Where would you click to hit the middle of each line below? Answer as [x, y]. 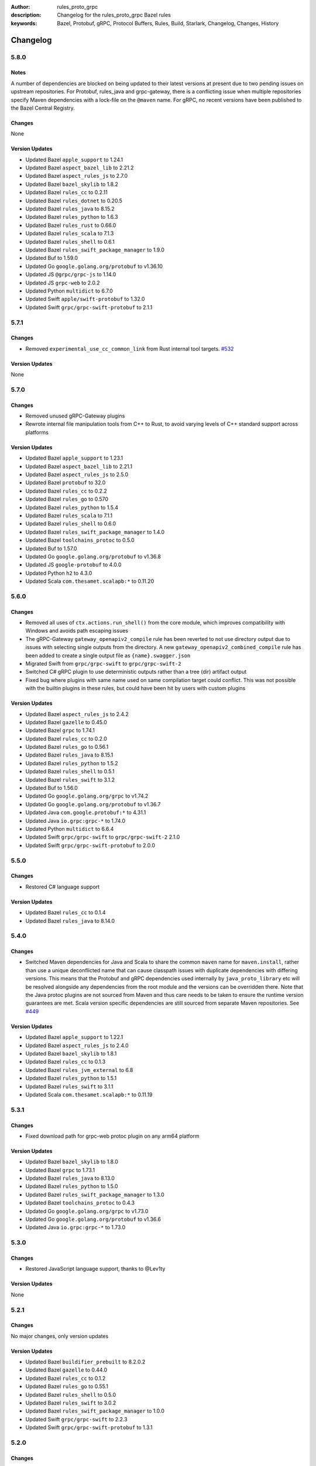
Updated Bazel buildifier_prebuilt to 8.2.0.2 [85, 1362]
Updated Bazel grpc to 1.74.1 [60, 731]
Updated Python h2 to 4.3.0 [59, 573]
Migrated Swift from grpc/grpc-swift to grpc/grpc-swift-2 [103, 663]
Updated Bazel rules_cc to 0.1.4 [66, 912]
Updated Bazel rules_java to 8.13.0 [70, 1178]
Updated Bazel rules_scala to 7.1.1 [69, 515]
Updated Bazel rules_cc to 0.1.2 [66, 1378]
